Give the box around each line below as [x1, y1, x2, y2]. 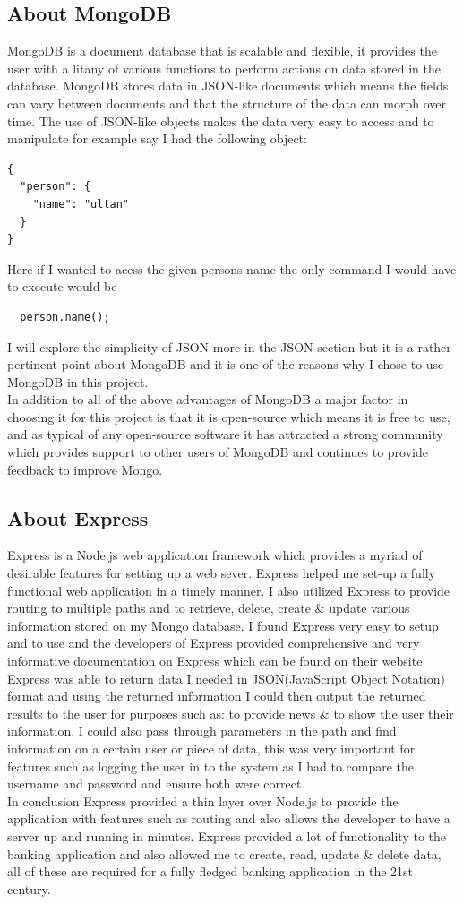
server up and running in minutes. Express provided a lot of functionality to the [7, 826, 446, 845]
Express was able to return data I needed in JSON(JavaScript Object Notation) [7, 668, 446, 687]
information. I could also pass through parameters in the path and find [7, 721, 397, 740]
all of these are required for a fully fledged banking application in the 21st [7, 862, 414, 881]
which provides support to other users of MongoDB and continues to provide [7, 443, 428, 461]
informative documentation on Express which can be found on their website [7, 651, 423, 670]
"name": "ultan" [32, 197, 130, 211]
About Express [7, 504, 149, 531]
